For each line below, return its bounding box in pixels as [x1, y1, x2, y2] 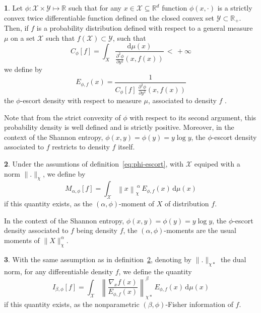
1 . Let [4, 3, 23, 13]
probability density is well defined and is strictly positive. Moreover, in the [4, 122, 234, 132]
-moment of [119, 198, 155, 209]
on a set [11, 32, 35, 43]
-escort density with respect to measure [20, 95, 142, 106]
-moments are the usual [164, 225, 236, 236]
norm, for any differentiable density [4, 266, 113, 276]
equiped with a [194, 158, 240, 169]
